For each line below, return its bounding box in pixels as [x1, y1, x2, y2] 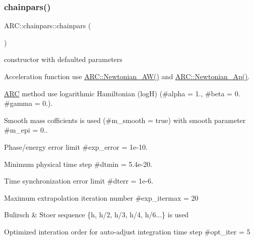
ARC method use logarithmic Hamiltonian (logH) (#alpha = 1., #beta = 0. [4, 88, 240, 98]
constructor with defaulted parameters [4, 54, 122, 65]
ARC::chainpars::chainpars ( [4, 20, 91, 31]
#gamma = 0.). [4, 98, 53, 108]
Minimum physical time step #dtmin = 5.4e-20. [4, 158, 153, 169]
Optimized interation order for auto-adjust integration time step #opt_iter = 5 [4, 226, 250, 236]
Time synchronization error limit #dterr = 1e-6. [4, 175, 153, 186]
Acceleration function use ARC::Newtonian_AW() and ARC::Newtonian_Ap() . [4, 71, 250, 81]
